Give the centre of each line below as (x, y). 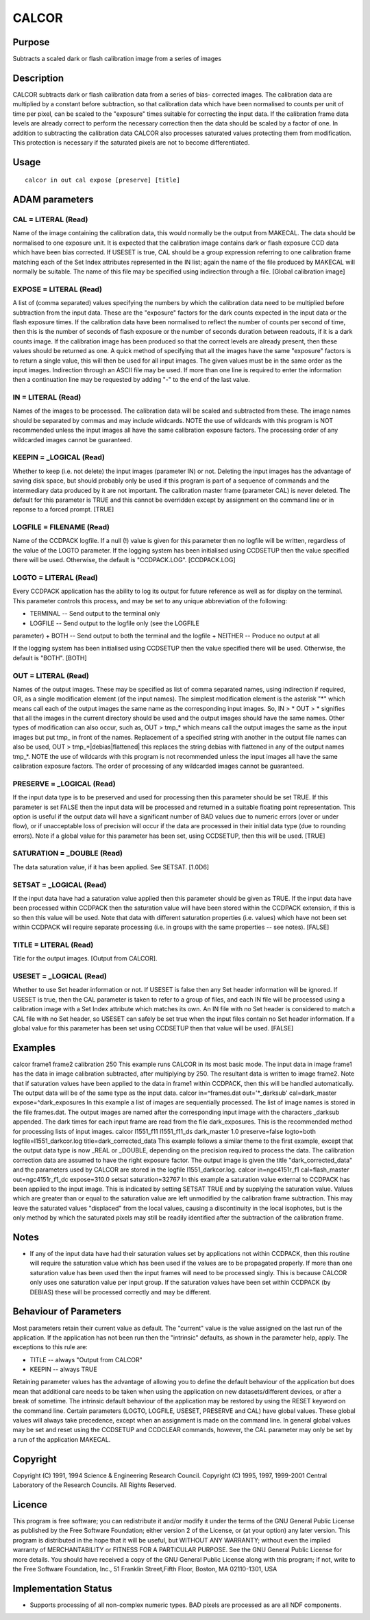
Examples (34, 1048)
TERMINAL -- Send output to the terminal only (95, 614)
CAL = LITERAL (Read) (50, 219)
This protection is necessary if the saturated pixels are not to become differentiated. (131, 142)
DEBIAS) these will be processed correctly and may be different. (121, 1292)
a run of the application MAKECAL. (62, 1439)
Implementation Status (62, 1588)
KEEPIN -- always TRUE (63, 1369)
